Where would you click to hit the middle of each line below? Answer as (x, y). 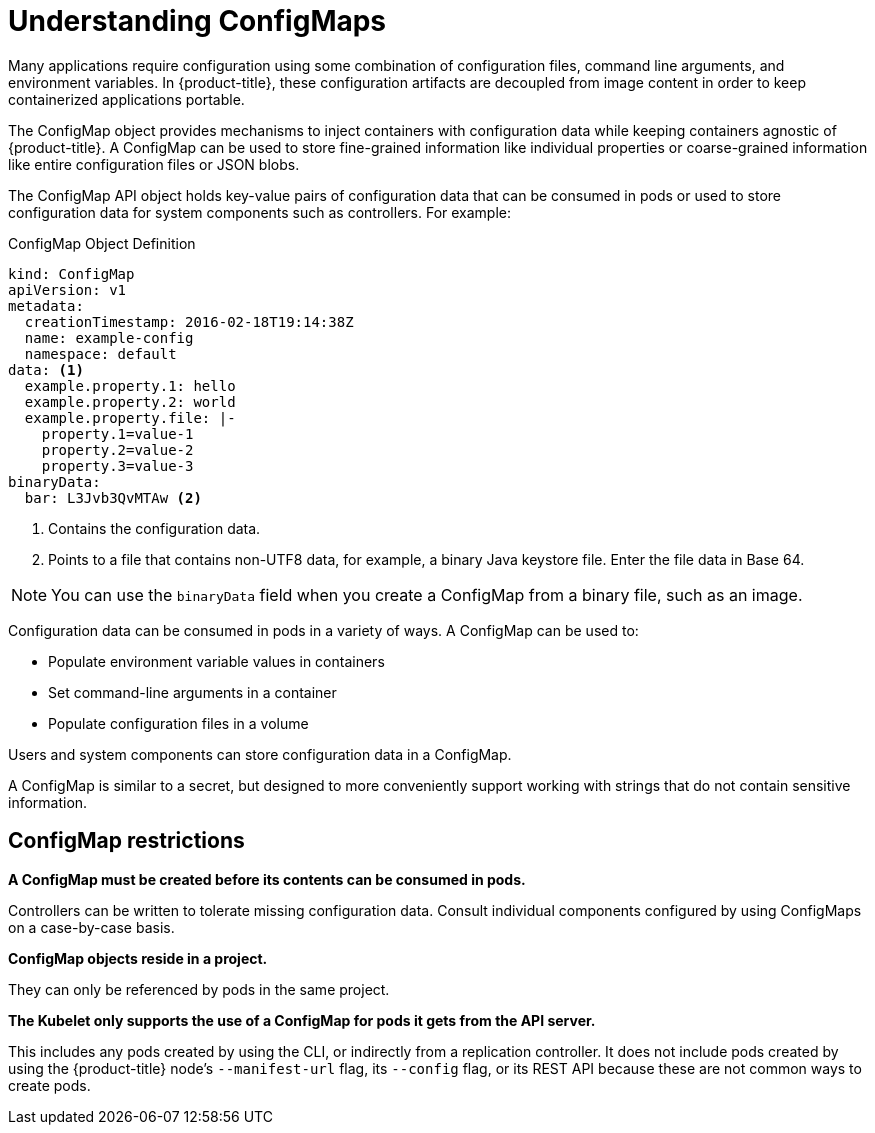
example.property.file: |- (130, 417)
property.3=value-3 (117, 465)
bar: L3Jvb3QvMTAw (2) (113, 497)
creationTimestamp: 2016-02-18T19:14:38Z (189, 321)
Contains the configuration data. (154, 528)
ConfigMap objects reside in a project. (138, 958)
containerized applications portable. (126, 99)
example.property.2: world (130, 401)
